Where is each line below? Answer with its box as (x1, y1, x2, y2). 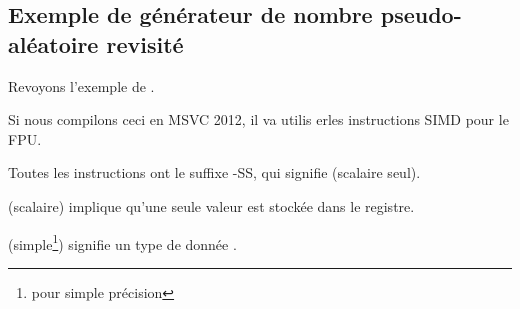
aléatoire (8, 28, 99, 59)
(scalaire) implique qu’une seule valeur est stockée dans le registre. (8, 195, 415, 216)
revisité (106, 28, 184, 59)
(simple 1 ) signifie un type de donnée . (8, 230, 237, 254)
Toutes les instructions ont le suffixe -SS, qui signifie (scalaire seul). (8, 162, 421, 183)
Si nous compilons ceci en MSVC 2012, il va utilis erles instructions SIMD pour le (8, 109, 509, 130)
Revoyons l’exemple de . (8, 75, 155, 96)
